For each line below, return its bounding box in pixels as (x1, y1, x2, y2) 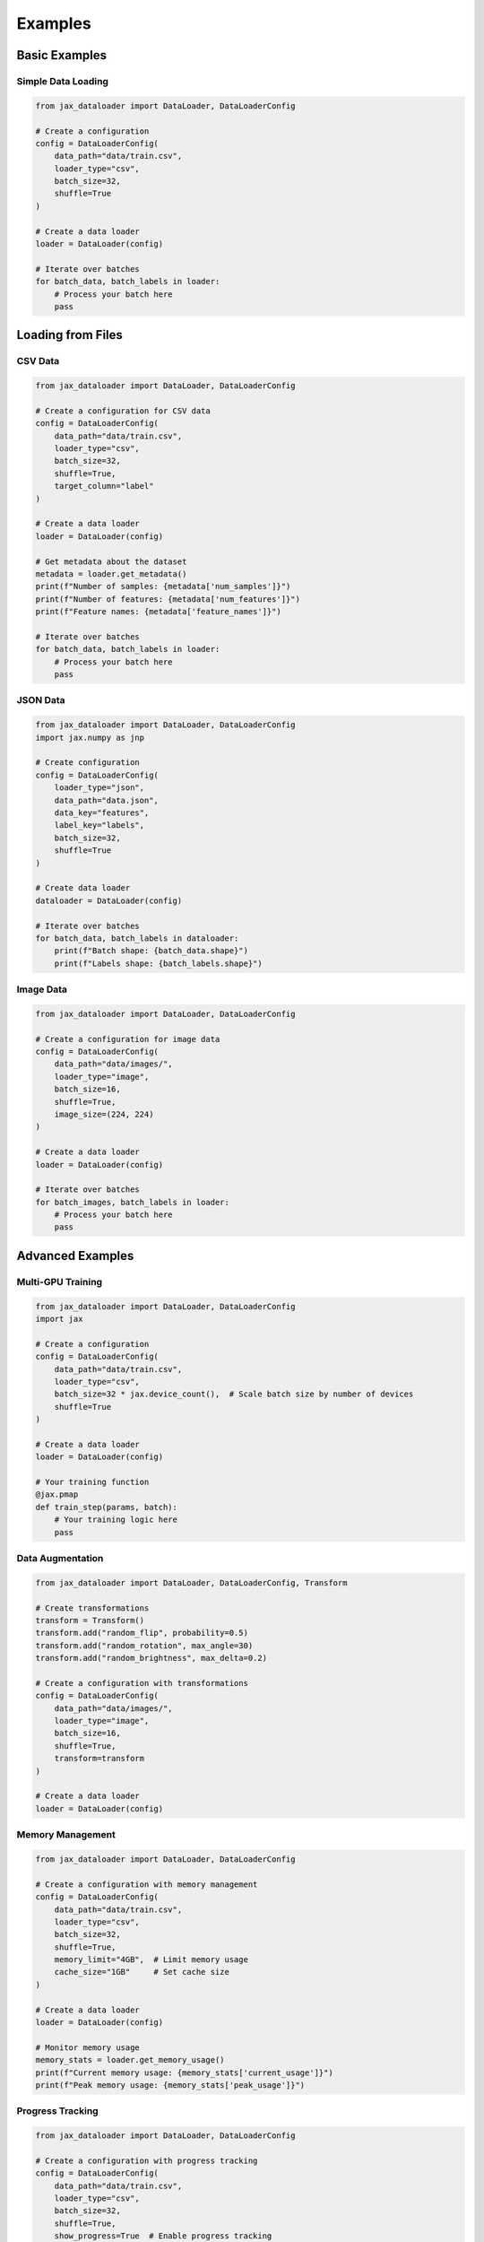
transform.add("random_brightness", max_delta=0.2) (35, 1653, 268, 1664)
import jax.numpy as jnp (35, 732, 145, 743)
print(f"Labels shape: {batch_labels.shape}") (54, 958, 264, 969)
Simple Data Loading (16, 74, 109, 87)
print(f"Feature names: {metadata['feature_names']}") (35, 606, 281, 617)
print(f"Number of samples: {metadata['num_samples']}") (35, 581, 291, 592)
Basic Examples (16, 48, 108, 63)
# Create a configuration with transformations (35, 1678, 248, 1688)
